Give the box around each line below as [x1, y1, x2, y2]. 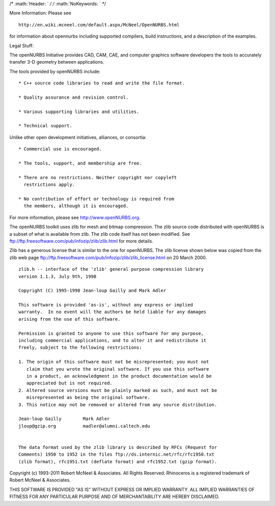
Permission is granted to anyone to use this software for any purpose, [18, 330, 204, 336]
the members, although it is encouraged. [23, 203, 129, 209]
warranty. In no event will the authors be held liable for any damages [18, 309, 207, 315]
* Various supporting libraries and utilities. [18, 108, 140, 115]
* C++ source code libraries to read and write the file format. [18, 80, 185, 86]
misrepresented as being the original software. [26, 395, 150, 401]
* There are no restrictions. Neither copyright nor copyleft [18, 175, 177, 180]
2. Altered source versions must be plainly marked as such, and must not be [18, 387, 217, 393]
